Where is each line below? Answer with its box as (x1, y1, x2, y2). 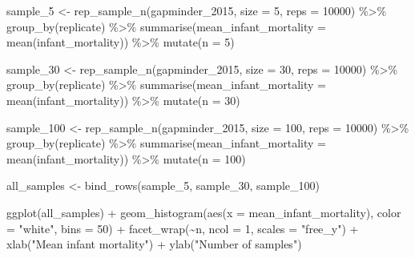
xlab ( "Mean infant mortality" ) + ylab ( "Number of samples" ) (6, 236, 302, 252)
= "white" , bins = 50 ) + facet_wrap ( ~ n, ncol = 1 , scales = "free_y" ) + (6, 220, 359, 236)
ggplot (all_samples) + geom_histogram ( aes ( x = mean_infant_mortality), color (6, 204, 401, 220)
